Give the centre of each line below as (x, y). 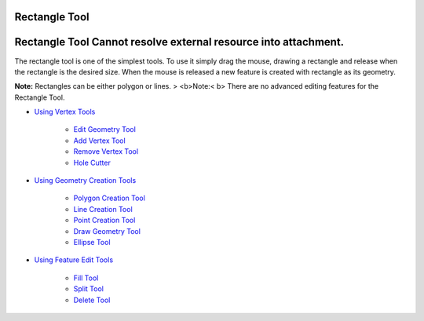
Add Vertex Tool (99, 140)
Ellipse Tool (92, 242)
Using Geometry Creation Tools (85, 181)
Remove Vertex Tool (106, 151)
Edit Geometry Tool (105, 129)
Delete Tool (92, 300)
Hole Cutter (92, 162)
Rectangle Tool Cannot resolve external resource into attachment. (179, 42)
